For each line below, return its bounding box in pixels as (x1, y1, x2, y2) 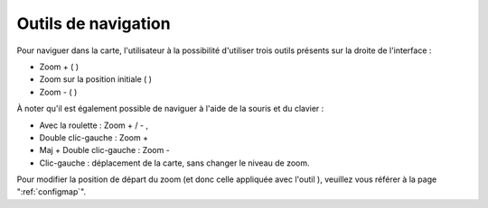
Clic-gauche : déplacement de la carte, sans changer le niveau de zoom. (39, 158, 310, 168)
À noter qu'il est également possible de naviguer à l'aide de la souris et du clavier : (16, 104, 324, 114)
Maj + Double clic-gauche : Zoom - (39, 145, 171, 156)
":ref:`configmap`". (16, 186, 86, 197)
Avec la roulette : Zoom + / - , (39, 120, 149, 131)
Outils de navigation (16, 14, 171, 33)
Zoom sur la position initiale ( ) (39, 74, 153, 85)
